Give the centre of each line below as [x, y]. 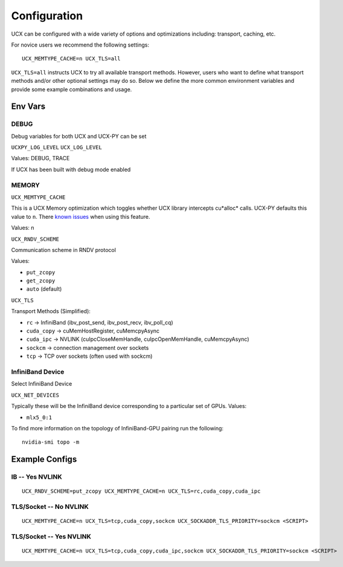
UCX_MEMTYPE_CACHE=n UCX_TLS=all [71, 59]
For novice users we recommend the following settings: [80, 45]
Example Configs [44, 459]
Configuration [47, 16]
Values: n [23, 228]
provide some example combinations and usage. [72, 89]
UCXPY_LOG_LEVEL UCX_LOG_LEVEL [56, 147]
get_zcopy [41, 281]
